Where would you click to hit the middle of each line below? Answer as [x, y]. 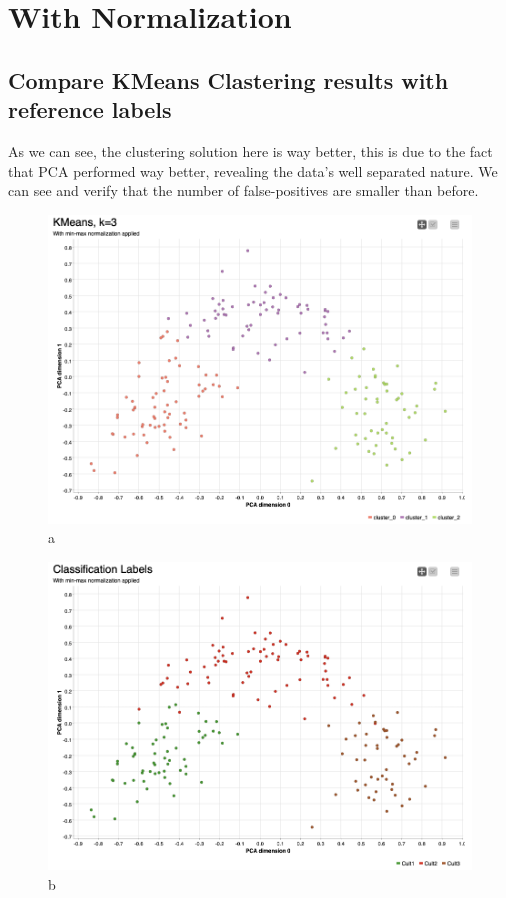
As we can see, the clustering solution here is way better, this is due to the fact [250, 150]
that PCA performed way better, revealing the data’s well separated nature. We [253, 170]
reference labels [90, 109]
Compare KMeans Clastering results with [228, 79]
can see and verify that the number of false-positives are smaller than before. [243, 190]
